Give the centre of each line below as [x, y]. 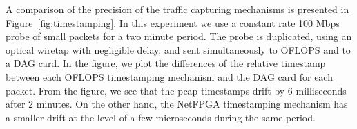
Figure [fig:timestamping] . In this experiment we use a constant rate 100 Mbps [173, 22]
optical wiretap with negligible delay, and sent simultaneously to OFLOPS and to [178, 49]
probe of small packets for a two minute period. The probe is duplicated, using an [179, 36]
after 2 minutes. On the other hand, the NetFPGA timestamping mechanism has [177, 104]
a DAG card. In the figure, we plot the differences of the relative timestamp [166, 63]
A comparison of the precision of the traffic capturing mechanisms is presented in [177, 9]
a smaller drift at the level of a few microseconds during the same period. [161, 117]
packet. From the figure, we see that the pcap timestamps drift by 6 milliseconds [176, 90]
